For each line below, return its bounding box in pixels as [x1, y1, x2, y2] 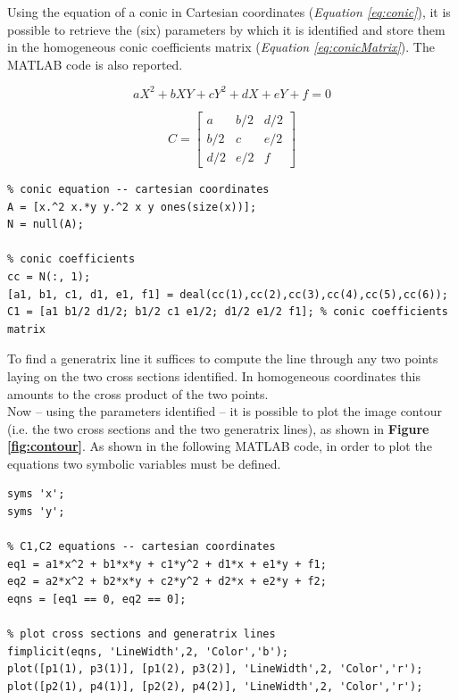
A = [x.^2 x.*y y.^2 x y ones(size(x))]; [7, 200, 257, 213]
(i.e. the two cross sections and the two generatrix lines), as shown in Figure [7, 419, 429, 437]
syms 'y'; [7, 505, 65, 519]
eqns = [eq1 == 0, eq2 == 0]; [7, 593, 187, 606]
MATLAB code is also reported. [7, 54, 183, 73]
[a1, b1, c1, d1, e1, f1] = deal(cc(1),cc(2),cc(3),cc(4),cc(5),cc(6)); [7, 287, 448, 301]
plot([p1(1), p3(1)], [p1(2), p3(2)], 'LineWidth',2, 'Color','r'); [7, 662, 423, 676]
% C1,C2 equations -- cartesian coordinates [7, 540, 276, 554]
